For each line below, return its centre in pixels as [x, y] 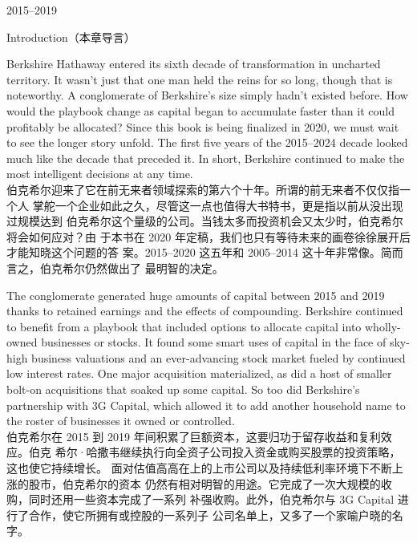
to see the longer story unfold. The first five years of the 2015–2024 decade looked [207, 142]
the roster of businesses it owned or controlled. [121, 421]
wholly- [383, 326]
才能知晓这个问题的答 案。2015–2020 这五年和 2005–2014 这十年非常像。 [194, 252]
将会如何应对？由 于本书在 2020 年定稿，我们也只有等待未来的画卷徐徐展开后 [208, 236]
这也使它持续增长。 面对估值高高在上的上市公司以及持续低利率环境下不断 [199, 468]
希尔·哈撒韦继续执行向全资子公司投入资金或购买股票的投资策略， [228, 452]
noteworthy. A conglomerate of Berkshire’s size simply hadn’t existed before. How [207, 95]
